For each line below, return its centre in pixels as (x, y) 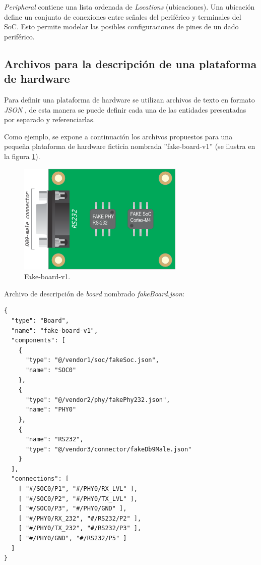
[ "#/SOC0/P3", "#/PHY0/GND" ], (73, 509)
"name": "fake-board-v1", (55, 330)
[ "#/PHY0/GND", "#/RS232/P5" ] (73, 538)
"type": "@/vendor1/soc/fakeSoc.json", (92, 360)
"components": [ (38, 341)
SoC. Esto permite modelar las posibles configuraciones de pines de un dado (121, 27)
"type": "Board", (40, 320)
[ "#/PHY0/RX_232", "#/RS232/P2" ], (80, 518)
